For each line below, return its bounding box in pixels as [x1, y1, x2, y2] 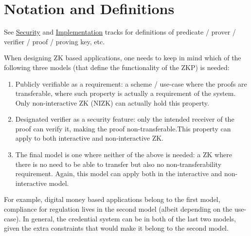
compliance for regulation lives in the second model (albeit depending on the [4, 204, 233, 214]
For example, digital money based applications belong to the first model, [4, 194, 220, 204]
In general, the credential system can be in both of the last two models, [22, 213, 236, 223]
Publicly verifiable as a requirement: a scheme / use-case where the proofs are [15, 78, 247, 89]
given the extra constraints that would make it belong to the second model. [4, 223, 229, 233]
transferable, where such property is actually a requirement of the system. [15, 88, 236, 98]
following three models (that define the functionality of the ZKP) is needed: [4, 62, 230, 72]
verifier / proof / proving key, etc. [4, 36, 105, 46]
